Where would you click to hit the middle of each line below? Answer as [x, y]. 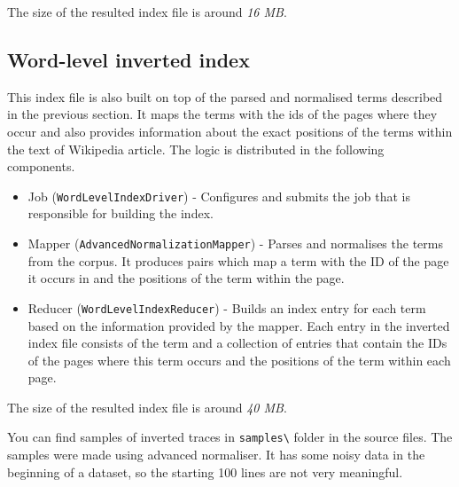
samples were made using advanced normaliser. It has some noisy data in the [216, 455]
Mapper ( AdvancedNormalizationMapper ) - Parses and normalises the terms [235, 243]
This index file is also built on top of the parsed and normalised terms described [225, 96]
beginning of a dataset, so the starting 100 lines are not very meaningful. [205, 471]
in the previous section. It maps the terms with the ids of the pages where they [222, 114]
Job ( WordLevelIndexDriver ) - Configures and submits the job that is [219, 196]
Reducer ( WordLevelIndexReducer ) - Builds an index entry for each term [227, 307]
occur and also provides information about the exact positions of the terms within [230, 131]
